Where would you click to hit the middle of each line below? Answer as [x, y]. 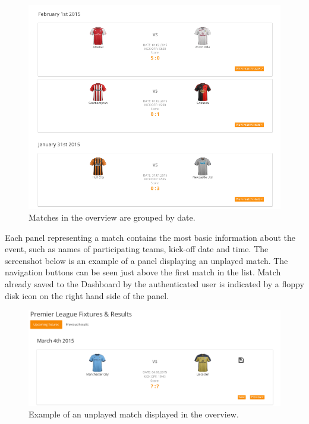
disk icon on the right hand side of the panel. [87, 295]
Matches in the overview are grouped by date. [112, 217]
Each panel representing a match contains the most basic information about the [150, 237]
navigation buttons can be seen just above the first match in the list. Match [143, 272]
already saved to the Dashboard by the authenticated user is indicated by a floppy [154, 283]
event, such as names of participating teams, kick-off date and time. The [137, 249]
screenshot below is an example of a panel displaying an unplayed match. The [146, 260]
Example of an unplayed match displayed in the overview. [134, 414]
